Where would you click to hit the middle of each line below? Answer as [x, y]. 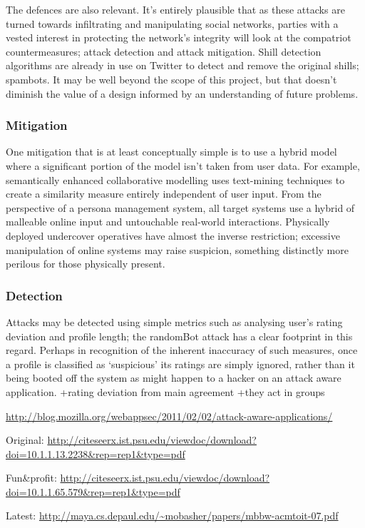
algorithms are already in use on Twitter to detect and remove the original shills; [182, 65]
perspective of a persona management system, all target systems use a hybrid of [180, 207]
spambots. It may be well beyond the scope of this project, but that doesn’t [171, 79]
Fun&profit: [31, 478]
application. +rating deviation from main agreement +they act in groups [165, 391]
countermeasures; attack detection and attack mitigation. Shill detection [164, 51]
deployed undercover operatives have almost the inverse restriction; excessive [173, 235]
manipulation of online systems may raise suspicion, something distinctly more [177, 249]
